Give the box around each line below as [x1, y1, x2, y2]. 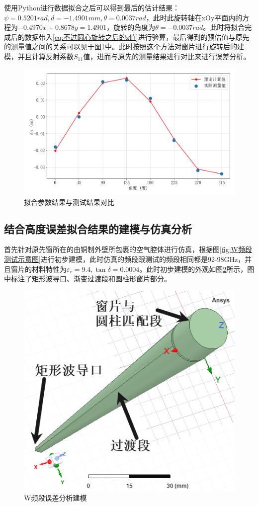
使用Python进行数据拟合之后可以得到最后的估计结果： [4, 2, 179, 12]
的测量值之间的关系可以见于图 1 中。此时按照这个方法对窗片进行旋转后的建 [4, 41, 244, 52]
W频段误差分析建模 [24, 492, 87, 503]
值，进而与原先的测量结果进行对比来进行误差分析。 [83, 51, 251, 61]
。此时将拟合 [203, 22, 245, 32]
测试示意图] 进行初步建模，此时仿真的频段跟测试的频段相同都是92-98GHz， [4, 253, 245, 264]
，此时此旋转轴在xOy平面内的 [146, 12, 243, 22]
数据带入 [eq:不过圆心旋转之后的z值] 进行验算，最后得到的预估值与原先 [24, 31, 250, 42]
